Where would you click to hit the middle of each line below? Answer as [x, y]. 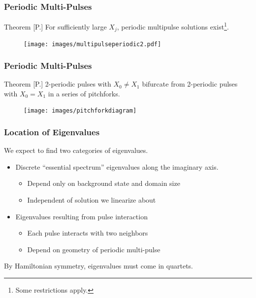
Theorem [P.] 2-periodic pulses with [58, 84]
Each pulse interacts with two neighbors [88, 233]
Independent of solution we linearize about [92, 200]
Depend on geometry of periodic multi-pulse [94, 249]
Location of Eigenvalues [52, 132]
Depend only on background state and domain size [104, 183]
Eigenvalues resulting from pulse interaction [81, 216]
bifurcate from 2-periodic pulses [190, 84]
